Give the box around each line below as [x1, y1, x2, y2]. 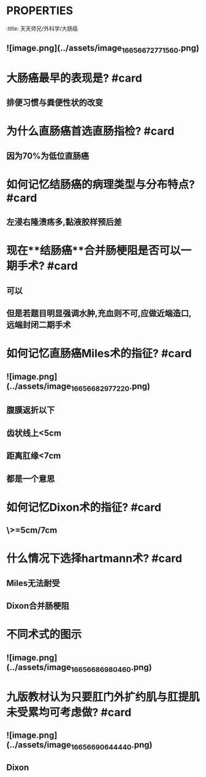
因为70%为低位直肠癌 [6, 150, 90, 161]
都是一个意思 [6, 474, 55, 484]
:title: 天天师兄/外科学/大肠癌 [6, 25, 78, 32]
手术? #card [17, 259, 78, 273]
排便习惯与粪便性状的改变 [6, 98, 103, 108]
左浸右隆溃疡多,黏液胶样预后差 [6, 217, 123, 227]
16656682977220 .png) [71, 381, 150, 393]
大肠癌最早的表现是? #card [6, 71, 142, 85]
